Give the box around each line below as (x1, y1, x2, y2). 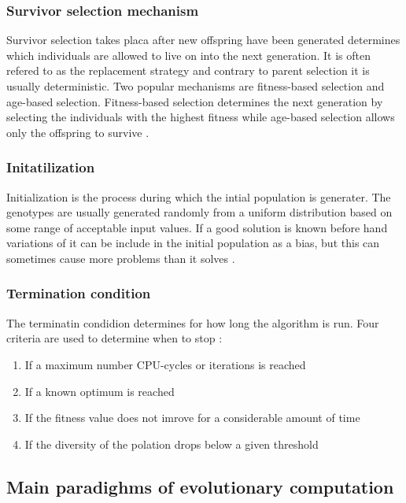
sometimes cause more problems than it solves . (6, 250, 235, 266)
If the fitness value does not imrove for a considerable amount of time (24, 409, 360, 426)
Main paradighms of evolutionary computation (6, 474, 394, 498)
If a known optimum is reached (24, 383, 175, 399)
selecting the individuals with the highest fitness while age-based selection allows (6, 109, 395, 125)
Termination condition (6, 283, 151, 303)
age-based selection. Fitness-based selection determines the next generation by (6, 93, 383, 109)
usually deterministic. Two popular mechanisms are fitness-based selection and (6, 78, 385, 94)
